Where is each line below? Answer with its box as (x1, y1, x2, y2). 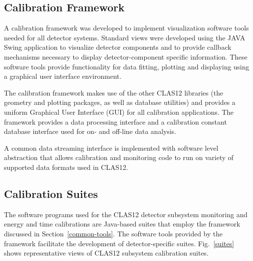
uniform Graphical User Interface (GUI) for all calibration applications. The (4, 106, 234, 117)
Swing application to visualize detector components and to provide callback (4, 42, 231, 52)
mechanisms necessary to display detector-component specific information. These (4, 51, 248, 62)
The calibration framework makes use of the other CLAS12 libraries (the (4, 87, 223, 98)
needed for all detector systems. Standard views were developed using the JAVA (4, 32, 245, 42)
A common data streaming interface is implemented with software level (4, 142, 219, 153)
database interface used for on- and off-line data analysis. (4, 126, 176, 136)
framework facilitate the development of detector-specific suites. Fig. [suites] (4, 238, 234, 248)
